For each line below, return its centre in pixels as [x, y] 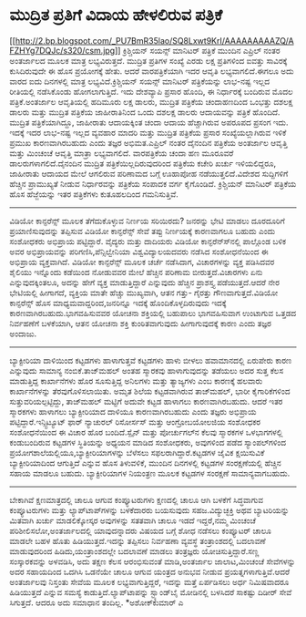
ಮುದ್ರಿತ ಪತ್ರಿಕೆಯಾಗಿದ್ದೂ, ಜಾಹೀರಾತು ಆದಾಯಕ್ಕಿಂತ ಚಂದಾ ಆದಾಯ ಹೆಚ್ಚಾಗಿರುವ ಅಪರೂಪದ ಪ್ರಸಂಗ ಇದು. [149, 122]
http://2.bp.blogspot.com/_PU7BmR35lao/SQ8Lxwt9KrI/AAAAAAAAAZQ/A [154, 40]
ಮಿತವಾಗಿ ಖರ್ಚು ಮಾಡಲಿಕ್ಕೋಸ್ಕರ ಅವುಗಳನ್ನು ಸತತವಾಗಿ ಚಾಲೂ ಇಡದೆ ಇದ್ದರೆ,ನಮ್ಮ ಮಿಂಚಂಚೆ [133, 520]
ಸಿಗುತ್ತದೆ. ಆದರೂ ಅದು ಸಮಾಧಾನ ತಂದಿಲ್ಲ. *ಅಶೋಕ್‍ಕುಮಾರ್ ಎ [97, 602]
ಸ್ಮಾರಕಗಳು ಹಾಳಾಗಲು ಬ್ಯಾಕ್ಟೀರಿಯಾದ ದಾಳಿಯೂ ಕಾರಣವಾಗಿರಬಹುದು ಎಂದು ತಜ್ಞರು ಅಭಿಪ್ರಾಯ [133, 411]
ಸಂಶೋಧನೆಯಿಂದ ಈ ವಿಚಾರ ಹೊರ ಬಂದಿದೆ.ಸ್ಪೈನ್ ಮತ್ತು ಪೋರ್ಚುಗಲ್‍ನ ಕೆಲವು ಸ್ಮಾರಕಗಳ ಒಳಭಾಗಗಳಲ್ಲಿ [146, 432]
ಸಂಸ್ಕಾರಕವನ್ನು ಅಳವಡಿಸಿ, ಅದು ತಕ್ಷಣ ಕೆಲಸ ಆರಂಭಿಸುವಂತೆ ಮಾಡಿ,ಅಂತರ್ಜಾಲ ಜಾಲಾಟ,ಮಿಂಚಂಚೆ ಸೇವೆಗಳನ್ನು [153, 561]
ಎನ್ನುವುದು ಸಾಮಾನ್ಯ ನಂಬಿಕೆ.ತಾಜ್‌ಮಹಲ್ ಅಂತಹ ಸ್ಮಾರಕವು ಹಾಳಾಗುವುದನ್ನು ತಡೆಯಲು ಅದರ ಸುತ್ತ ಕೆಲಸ [147, 370]
